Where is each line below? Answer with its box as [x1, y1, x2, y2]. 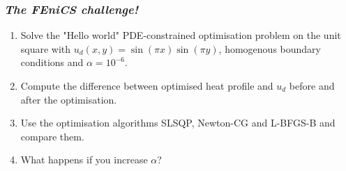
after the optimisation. [20, 92, 117, 106]
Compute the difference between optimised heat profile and [20, 79, 273, 92]
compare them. [20, 129, 84, 143]
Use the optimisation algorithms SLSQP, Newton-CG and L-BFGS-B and [20, 115, 336, 130]
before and [289, 79, 335, 92]
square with [20, 41, 71, 56]
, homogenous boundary [218, 41, 321, 56]
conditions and [20, 55, 84, 70]
